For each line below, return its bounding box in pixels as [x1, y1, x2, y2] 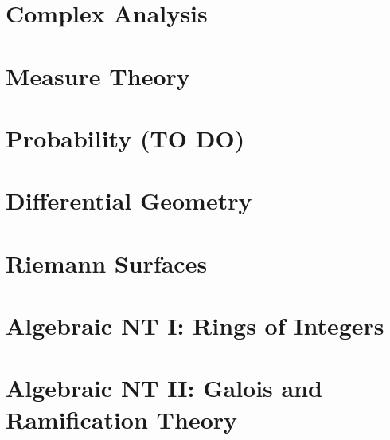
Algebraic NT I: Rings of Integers [6, 309, 384, 342]
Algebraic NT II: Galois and [6, 371, 322, 404]
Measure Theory [6, 59, 190, 92]
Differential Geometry [6, 184, 252, 217]
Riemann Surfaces [6, 246, 208, 279]
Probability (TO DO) [6, 121, 245, 154]
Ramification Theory [6, 403, 238, 435]
